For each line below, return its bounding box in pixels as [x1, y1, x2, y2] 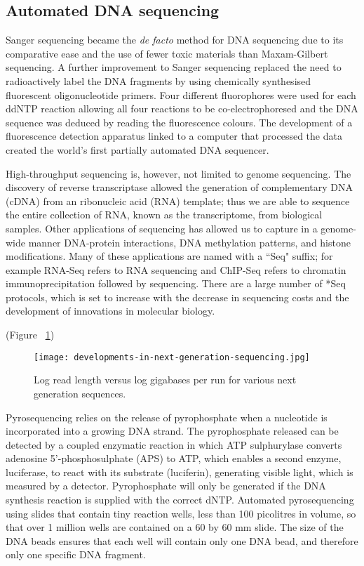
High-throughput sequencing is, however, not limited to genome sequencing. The [6, 166, 351, 180]
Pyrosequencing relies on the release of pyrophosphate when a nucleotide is [6, 409, 328, 424]
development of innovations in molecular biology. [6, 303, 215, 318]
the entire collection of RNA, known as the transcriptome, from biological [6, 207, 323, 222]
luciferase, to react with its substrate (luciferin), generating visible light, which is [6, 464, 353, 479]
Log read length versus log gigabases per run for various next [34, 372, 297, 387]
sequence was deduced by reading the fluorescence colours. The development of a [6, 114, 353, 129]
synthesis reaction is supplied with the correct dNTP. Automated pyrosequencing [6, 492, 354, 507]
